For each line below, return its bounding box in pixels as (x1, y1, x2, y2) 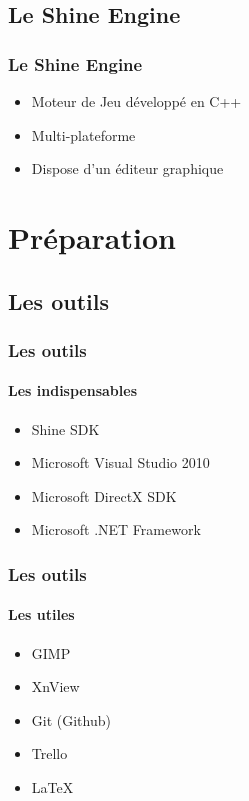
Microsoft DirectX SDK (31, 485, 177, 506)
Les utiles (8, 604, 75, 625)
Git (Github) (31, 709, 111, 730)
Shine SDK (31, 418, 100, 439)
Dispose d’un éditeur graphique (31, 158, 224, 179)
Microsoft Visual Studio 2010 (31, 452, 210, 473)
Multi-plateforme (31, 124, 136, 145)
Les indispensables (8, 380, 138, 401)
